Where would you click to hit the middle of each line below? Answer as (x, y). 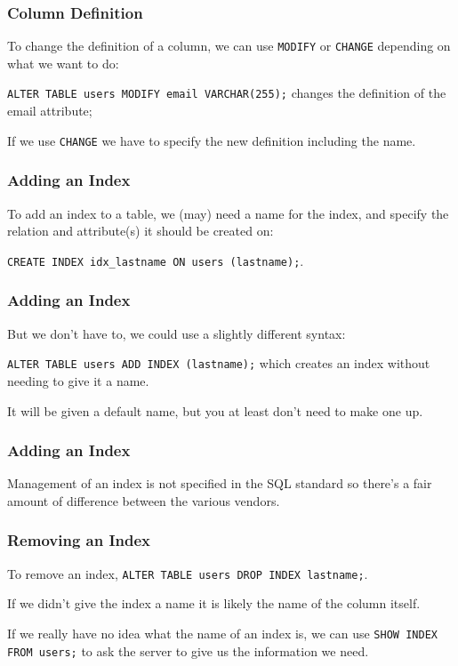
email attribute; (50, 111)
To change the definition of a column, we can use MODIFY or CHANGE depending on (229, 46)
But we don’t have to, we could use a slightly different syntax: (177, 333)
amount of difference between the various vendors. (144, 500)
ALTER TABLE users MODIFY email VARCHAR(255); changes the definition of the (227, 93)
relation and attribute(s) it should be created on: (141, 231)
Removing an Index (79, 540)
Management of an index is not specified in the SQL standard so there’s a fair (220, 483)
